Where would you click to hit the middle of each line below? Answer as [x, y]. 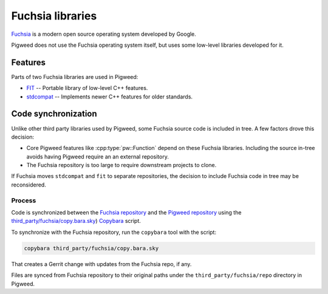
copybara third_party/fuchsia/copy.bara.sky [91, 248]
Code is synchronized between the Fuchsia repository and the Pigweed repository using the [126, 213]
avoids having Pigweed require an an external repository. [98, 156]
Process [24, 200]
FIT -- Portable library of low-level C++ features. [87, 88]
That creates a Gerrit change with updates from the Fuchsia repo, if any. [101, 264]
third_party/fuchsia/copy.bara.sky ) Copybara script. [76, 221]
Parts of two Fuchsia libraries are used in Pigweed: [75, 77]
